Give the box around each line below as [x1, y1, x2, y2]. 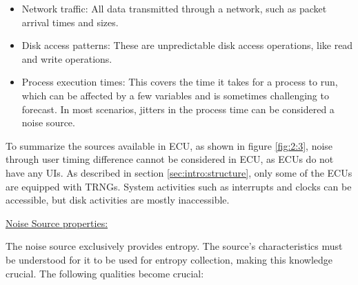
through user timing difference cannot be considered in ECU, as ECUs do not [6, 152, 334, 166]
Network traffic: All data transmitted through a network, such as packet [21, 1, 327, 15]
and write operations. [21, 51, 112, 66]
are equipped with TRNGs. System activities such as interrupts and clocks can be [6, 179, 352, 193]
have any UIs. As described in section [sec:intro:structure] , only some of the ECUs [6, 165, 352, 179]
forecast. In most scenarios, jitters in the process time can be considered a [21, 101, 335, 116]
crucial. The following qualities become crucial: [6, 266, 204, 280]
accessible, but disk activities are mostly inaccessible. [6, 193, 230, 207]
